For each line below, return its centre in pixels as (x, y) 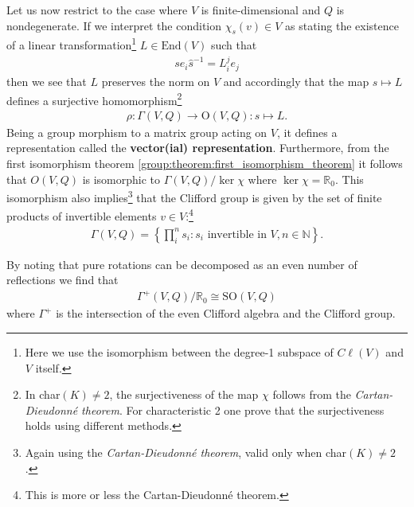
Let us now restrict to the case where (97, 10)
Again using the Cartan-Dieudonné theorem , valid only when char (186, 452)
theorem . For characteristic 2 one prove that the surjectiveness (233, 409)
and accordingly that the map (296, 81)
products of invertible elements (82, 216)
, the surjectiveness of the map (184, 394)
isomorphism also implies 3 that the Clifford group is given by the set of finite (194, 196)
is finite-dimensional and (261, 10)
